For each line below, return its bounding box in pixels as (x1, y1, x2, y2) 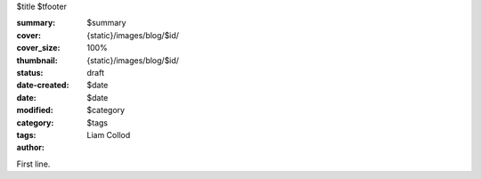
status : (16, 67, 44, 77)
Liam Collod (86, 129, 131, 140)
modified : (16, 105, 53, 116)
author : (16, 142, 45, 153)
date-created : (16, 80, 69, 91)
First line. (16, 159, 51, 169)
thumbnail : (16, 54, 58, 66)
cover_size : (16, 43, 61, 53)
